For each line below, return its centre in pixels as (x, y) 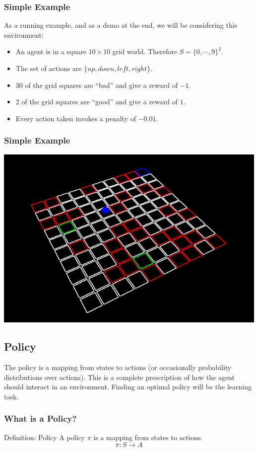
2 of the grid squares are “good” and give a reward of (97, 102)
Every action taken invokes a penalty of (76, 118)
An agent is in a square (51, 51)
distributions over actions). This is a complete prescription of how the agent (119, 377)
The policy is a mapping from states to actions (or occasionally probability (118, 367)
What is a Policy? (40, 418)
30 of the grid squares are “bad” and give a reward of (97, 85)
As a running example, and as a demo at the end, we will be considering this (121, 25)
